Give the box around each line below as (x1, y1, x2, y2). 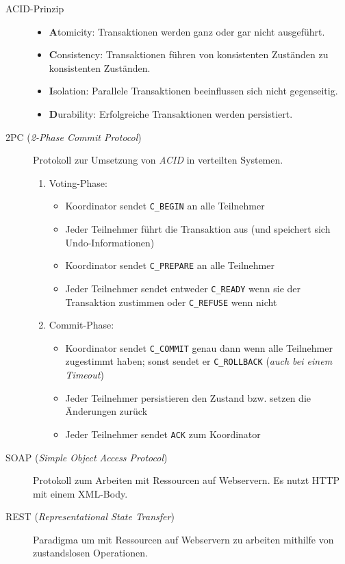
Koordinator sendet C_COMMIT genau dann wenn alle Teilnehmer (65, 340, 333, 355)
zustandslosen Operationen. (33, 546, 148, 560)
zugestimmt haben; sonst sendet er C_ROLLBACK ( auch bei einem (65, 354, 333, 368)
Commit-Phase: (49, 318, 114, 332)
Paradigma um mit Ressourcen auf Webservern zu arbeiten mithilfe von (33, 532, 334, 546)
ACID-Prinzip (5, 1, 64, 15)
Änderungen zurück (65, 404, 148, 418)
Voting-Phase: (49, 175, 107, 190)
